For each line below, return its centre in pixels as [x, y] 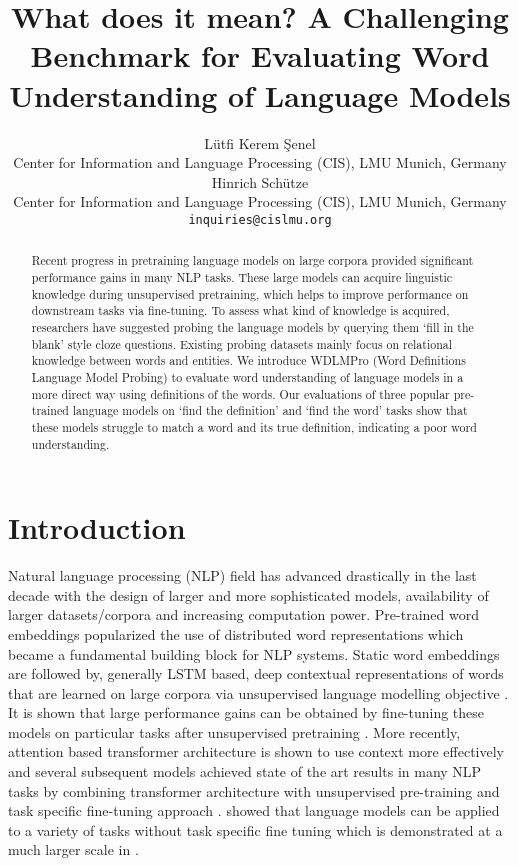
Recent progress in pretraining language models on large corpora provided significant [252, 260]
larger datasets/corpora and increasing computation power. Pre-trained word [243, 614]
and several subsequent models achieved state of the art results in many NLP [245, 771]
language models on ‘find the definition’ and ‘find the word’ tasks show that [270, 410]
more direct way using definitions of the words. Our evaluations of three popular [240, 393]
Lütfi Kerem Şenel [260, 142]
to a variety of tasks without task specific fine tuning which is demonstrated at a [255, 829]
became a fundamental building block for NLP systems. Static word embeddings [254, 653]
